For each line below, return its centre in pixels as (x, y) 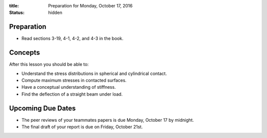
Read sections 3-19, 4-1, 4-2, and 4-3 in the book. (72, 38)
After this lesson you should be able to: (49, 65)
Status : (17, 13)
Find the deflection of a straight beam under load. (72, 94)
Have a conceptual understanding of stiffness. (69, 87)
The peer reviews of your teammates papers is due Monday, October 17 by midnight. (108, 120)
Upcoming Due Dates (43, 108)
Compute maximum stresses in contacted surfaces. (74, 80)
